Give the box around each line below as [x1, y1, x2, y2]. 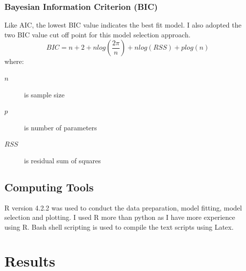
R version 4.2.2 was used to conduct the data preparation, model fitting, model [4, 202, 242, 212]
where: [4, 56, 24, 66]
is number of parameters [24, 122, 97, 132]
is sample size [24, 89, 65, 99]
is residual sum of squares [24, 155, 101, 165]
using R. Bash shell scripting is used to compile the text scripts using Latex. [4, 221, 234, 232]
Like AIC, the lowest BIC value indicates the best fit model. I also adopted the [4, 20, 242, 30]
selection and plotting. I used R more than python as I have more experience [4, 212, 235, 222]
